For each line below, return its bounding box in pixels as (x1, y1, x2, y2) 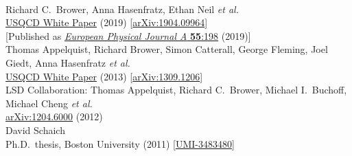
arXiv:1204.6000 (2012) (5, 109, 103, 124)
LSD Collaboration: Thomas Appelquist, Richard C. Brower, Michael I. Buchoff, (5, 82, 347, 97)
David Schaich (5, 122, 65, 137)
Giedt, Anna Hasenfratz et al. (5, 55, 130, 69)
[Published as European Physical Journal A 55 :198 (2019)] (5, 28, 251, 43)
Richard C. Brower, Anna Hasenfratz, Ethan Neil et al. (5, 1, 239, 16)
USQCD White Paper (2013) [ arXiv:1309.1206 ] (5, 69, 203, 83)
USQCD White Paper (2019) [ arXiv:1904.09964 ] (5, 15, 208, 30)
